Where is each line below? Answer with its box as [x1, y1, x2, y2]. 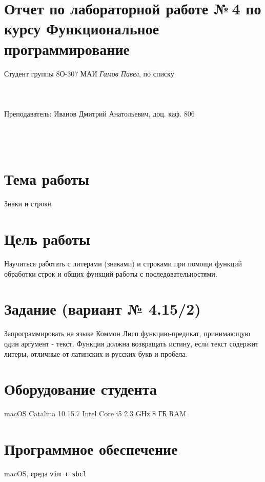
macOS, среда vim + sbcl [4, 468, 87, 479]
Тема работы [4, 168, 90, 189]
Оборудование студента [4, 378, 157, 399]
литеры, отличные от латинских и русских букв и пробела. [4, 348, 188, 359]
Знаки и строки [4, 198, 52, 209]
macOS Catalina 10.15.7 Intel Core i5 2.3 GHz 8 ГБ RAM [4, 408, 187, 419]
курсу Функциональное [4, 18, 159, 39]
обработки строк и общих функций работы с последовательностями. [4, 268, 217, 279]
